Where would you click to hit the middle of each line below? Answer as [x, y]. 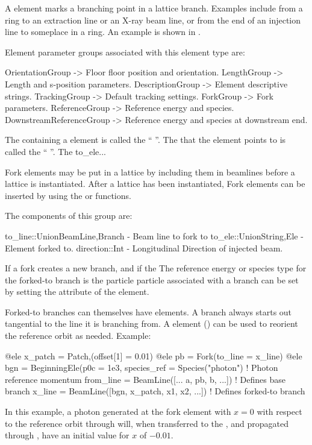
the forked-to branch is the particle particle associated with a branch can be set [152, 279]
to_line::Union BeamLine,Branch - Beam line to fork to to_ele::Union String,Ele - [154, 235]
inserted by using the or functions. [68, 195]
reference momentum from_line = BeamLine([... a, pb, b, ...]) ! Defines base [145, 379]
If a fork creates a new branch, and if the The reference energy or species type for [156, 268]
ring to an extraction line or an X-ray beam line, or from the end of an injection [153, 20]
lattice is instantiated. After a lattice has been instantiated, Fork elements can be [155, 184]
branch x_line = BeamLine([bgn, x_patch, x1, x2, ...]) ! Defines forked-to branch [155, 391]
